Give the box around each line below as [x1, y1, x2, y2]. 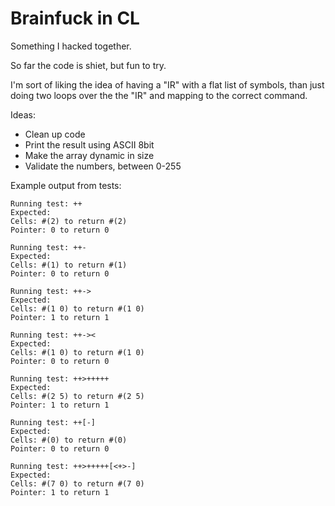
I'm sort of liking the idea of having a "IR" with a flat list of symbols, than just [10, 78, 325, 91]
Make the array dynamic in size [24, 149, 155, 161]
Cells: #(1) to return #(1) [10, 260, 128, 270]
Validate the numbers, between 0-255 [24, 160, 182, 172]
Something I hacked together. [10, 40, 132, 52]
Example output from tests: [10, 179, 122, 191]
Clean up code [24, 128, 86, 140]
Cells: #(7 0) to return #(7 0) [10, 478, 145, 489]
